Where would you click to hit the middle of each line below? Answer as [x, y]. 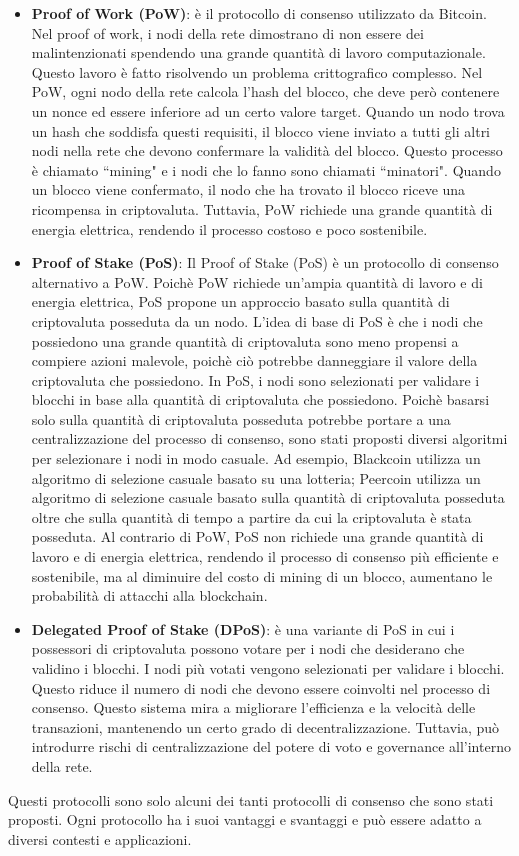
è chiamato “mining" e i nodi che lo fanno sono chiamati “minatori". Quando [266, 169]
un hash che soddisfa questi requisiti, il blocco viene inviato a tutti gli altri [261, 130]
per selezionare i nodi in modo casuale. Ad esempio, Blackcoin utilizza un [256, 458]
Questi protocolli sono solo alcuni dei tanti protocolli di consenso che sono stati [251, 799]
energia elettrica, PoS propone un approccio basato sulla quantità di [240, 301]
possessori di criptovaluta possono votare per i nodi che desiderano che [248, 648]
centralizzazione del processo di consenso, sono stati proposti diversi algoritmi [269, 438]
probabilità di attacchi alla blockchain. [149, 595]
